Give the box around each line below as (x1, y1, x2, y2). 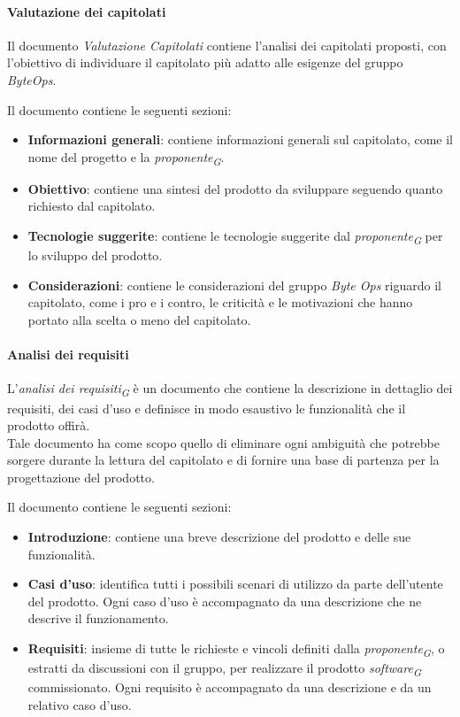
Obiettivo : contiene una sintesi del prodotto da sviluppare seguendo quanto (27, 179, 443, 197)
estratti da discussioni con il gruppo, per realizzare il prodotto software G (27, 659, 421, 679)
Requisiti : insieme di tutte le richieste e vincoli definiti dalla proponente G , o (27, 639, 445, 659)
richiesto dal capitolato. (27, 197, 156, 215)
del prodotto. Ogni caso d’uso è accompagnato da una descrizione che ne (27, 591, 422, 610)
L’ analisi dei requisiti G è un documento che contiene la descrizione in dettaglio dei (7, 379, 453, 400)
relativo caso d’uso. (27, 695, 132, 713)
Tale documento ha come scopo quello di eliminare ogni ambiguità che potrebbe (7, 433, 440, 451)
